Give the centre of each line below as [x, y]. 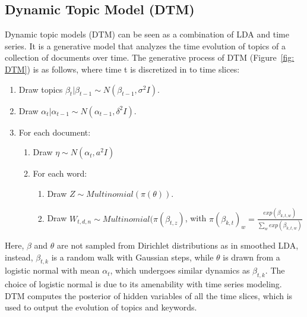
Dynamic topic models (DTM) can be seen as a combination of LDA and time [147, 34]
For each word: [60, 173]
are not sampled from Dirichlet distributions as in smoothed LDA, [178, 245]
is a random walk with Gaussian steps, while [132, 257]
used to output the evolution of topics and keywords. [101, 307]
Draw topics [41, 89]
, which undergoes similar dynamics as [180, 270]
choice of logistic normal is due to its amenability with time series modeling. [143, 284]
